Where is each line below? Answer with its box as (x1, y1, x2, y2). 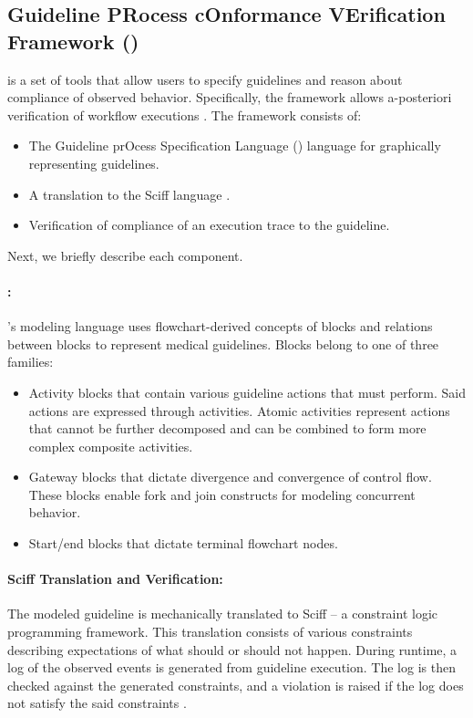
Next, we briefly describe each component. (7, 245, 243, 265)
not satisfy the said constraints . (7, 693, 187, 713)
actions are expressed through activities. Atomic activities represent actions (28, 401, 450, 420)
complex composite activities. (28, 436, 193, 455)
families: (7, 352, 54, 371)
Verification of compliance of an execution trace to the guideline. (28, 215, 390, 234)
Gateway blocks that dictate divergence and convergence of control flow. (28, 467, 432, 486)
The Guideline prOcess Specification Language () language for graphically (28, 136, 441, 155)
